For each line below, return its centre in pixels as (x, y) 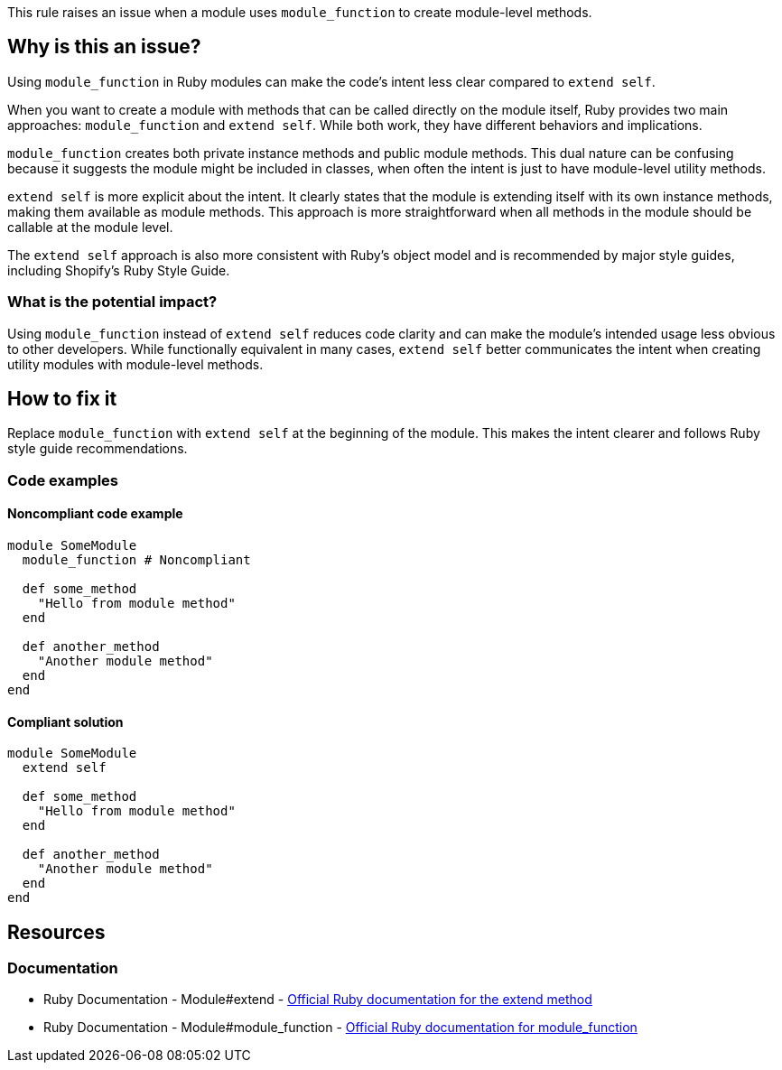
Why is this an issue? (104, 47)
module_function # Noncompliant (136, 560)
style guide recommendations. (98, 449)
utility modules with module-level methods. (135, 364)
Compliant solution (65, 721)
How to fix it (62, 399)
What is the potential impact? (112, 302)
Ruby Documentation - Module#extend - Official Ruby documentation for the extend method (318, 1000)
